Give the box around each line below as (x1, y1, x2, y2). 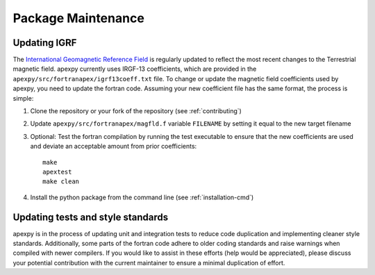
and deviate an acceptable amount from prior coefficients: (30, 142, 197, 151)
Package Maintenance (12, 10, 145, 26)
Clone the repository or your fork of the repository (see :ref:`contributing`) (30, 107, 242, 115)
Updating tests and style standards (12, 211, 169, 223)
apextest (42, 167, 72, 176)
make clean (42, 178, 80, 185)
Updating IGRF (12, 37, 77, 49)
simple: (12, 94, 34, 102)
